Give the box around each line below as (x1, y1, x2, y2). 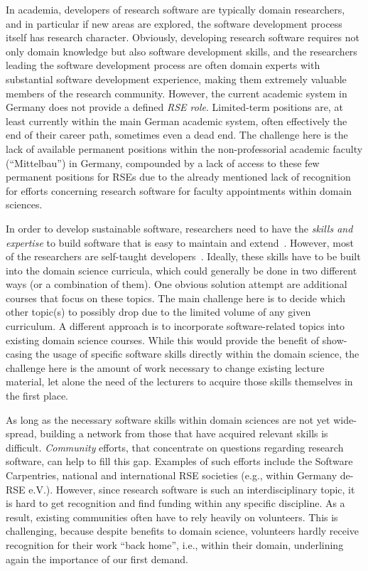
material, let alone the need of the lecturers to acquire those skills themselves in (6, 374, 353, 389)
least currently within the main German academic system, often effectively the (6, 113, 347, 128)
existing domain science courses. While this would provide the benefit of (6, 332, 320, 347)
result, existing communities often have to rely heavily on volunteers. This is (6, 509, 338, 524)
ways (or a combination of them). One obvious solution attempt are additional (6, 277, 347, 292)
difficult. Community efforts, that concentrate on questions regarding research (6, 439, 344, 454)
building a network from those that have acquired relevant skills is (40, 426, 328, 441)
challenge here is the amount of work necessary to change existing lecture (6, 360, 325, 375)
